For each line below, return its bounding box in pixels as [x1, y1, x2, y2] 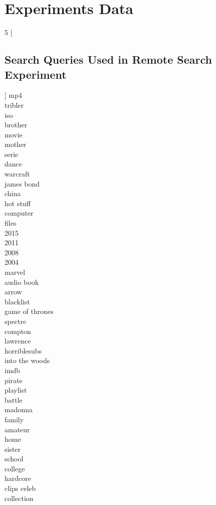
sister [5, 443, 21, 454]
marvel [5, 267, 26, 277]
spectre [5, 315, 27, 326]
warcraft [5, 169, 30, 179]
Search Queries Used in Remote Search [5, 52, 212, 67]
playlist [5, 385, 27, 395]
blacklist [5, 296, 30, 306]
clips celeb [5, 483, 36, 493]
